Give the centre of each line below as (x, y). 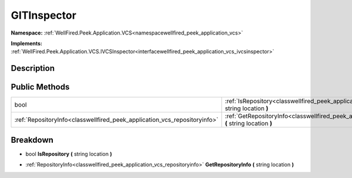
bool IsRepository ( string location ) (69, 154)
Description (33, 68)
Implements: (27, 43)
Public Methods (40, 87)
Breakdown (32, 140)
